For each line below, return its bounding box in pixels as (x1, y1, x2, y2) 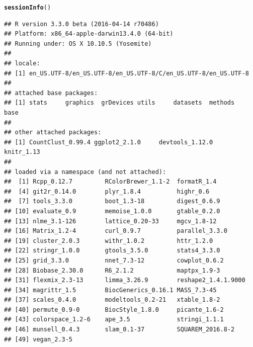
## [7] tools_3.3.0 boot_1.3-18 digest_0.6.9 (4, 198, 220, 205)
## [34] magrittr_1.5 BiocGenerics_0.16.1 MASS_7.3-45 (4, 286, 217, 294)
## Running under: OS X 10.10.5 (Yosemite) (4, 40, 152, 47)
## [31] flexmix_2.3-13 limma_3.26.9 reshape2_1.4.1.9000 (4, 277, 245, 284)
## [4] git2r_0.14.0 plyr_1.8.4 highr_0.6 (4, 188, 210, 195)
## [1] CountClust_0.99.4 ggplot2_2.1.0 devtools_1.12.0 (4, 138, 213, 146)
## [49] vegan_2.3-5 (4, 335, 73, 343)
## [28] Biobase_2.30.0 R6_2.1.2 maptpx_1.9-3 (4, 267, 220, 274)
